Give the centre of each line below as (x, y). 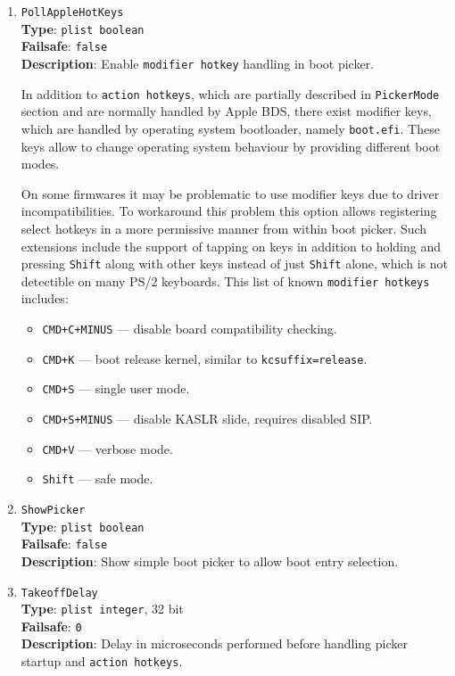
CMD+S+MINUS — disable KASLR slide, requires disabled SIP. (207, 418)
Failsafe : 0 (51, 626)
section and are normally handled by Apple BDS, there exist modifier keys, (226, 111)
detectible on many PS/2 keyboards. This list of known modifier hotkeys (225, 280)
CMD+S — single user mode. (116, 388)
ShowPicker (53, 510)
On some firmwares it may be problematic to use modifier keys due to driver (230, 193)
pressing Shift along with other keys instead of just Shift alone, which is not (234, 264)
